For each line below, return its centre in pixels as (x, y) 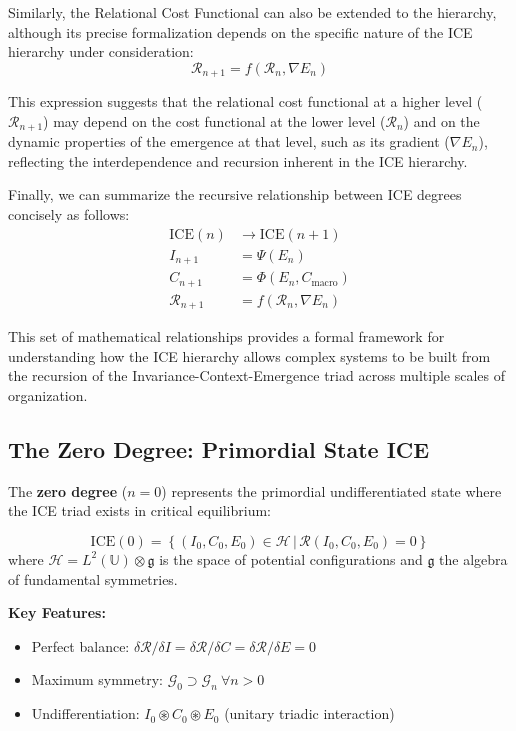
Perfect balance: (80, 645)
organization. (48, 394)
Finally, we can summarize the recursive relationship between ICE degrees (235, 194)
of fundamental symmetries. (93, 578)
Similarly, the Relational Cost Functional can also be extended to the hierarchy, (252, 12)
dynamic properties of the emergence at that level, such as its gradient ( (229, 141)
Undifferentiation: (85, 713)
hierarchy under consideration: (101, 51)
